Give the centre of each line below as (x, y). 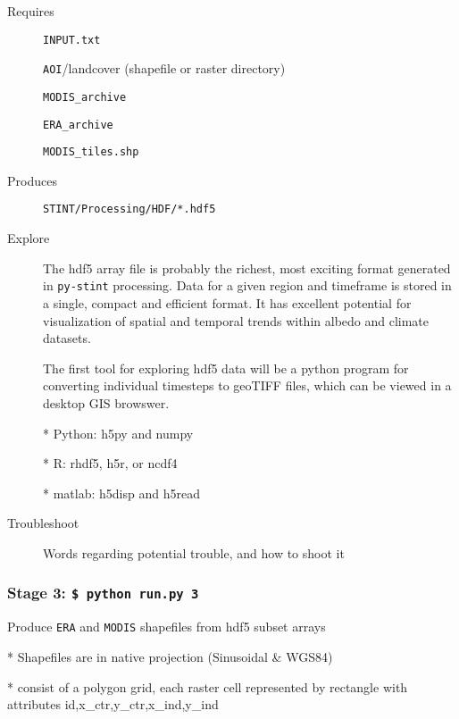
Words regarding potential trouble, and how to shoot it (194, 552)
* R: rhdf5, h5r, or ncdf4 (110, 463)
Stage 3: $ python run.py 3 (103, 593)
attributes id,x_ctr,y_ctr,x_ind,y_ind (113, 704)
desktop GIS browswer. (106, 402)
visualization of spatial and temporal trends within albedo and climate (236, 320)
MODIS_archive (85, 97)
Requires (31, 11)
